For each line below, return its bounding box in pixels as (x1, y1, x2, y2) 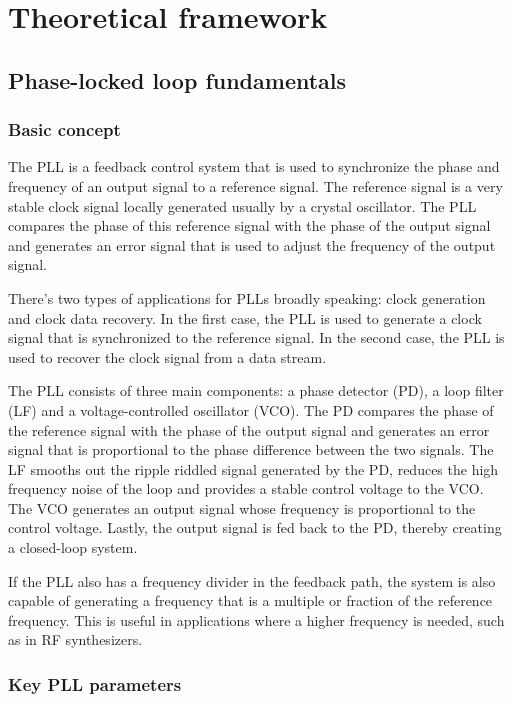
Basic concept (8, 117, 121, 142)
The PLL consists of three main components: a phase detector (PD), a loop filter (8, 380, 504, 401)
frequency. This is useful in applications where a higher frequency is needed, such (8, 609, 505, 630)
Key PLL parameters (8, 671, 182, 696)
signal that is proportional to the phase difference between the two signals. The (8, 439, 494, 460)
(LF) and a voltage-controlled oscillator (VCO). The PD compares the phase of (8, 399, 494, 420)
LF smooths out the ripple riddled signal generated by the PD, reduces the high (8, 458, 499, 479)
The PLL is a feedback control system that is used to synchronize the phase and (8, 156, 500, 177)
